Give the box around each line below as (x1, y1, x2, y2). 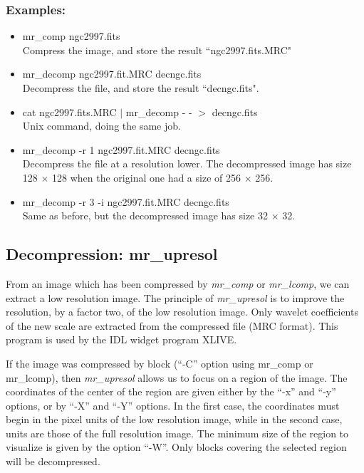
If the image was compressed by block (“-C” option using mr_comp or (6, 355, 313, 370)
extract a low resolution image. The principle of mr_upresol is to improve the (6, 290, 345, 305)
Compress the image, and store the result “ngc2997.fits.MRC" (22, 42, 292, 57)
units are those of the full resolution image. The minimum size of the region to (6, 425, 349, 440)
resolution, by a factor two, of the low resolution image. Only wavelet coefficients (6, 304, 358, 319)
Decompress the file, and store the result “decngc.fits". (22, 80, 259, 95)
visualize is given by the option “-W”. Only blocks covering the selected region (6, 440, 347, 454)
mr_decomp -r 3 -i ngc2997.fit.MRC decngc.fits (22, 194, 229, 209)
